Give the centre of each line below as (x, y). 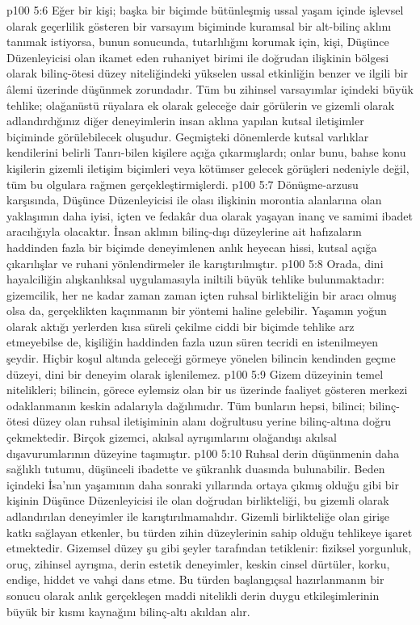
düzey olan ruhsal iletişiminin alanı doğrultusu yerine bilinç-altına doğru (212, 421)
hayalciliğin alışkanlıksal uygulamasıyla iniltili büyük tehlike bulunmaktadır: (195, 279)
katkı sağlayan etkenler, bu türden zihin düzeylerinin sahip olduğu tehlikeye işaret (210, 532)
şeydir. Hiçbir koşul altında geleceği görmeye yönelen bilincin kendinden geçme (201, 358)
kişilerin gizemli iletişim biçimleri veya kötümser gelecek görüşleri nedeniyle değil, (208, 168)
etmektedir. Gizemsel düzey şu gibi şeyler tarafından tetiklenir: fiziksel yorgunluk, (209, 548)
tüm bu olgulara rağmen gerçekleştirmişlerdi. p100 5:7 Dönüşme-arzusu (183, 184)
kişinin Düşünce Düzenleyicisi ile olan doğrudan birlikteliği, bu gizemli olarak (198, 500)
